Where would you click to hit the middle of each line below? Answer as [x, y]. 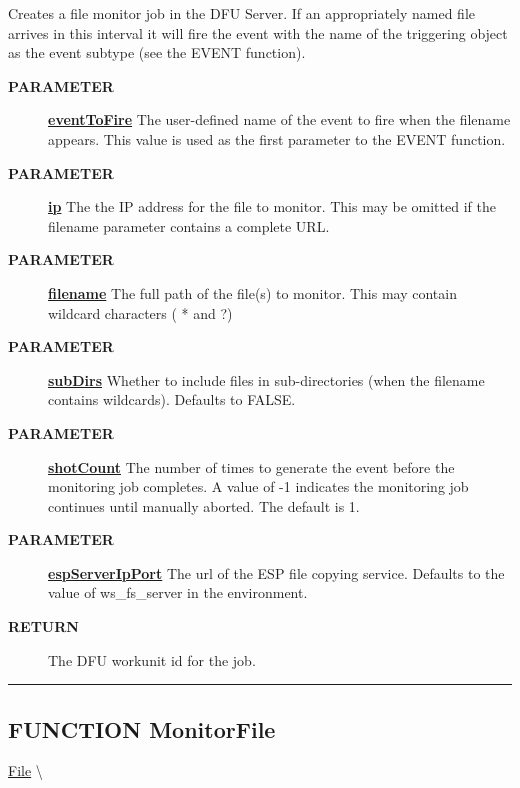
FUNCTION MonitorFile [142, 728]
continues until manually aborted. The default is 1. [204, 505]
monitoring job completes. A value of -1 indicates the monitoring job [258, 486]
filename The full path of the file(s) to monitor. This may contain [252, 292]
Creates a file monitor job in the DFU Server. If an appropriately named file [241, 13]
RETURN [43, 626]
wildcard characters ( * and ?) [140, 312]
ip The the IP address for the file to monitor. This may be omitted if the [272, 206]
